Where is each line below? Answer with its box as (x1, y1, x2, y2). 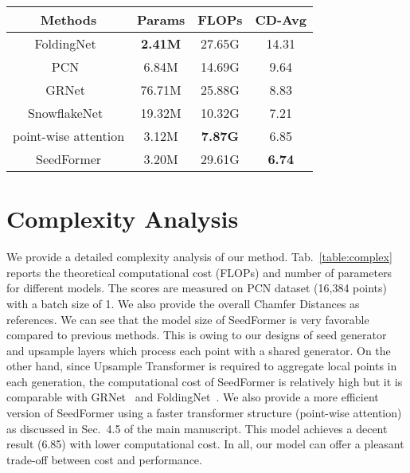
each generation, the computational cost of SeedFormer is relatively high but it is (6, 373, 403, 389)
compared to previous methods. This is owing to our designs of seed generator (6, 326, 387, 343)
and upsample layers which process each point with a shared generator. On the (6, 342, 391, 358)
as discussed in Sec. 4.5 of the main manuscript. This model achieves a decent (6, 420, 388, 436)
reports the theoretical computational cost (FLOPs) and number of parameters (6, 264, 392, 280)
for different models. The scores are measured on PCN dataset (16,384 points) (6, 279, 387, 296)
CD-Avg (255, 10, 307, 29)
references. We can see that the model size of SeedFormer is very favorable (6, 311, 369, 327)
